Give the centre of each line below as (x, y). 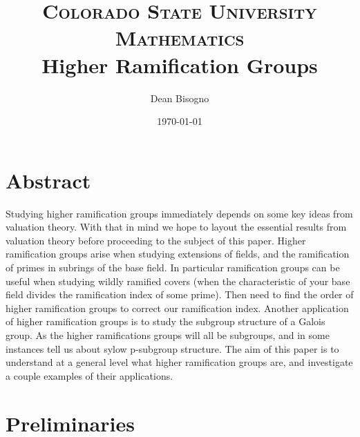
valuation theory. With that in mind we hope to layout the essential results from (176, 227)
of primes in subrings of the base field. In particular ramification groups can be (173, 267)
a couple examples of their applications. (89, 375)
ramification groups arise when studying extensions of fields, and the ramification (178, 254)
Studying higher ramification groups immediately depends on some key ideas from (179, 213)
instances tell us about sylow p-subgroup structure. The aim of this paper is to (172, 348)
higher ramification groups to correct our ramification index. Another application (177, 308)
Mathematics (180, 38)
